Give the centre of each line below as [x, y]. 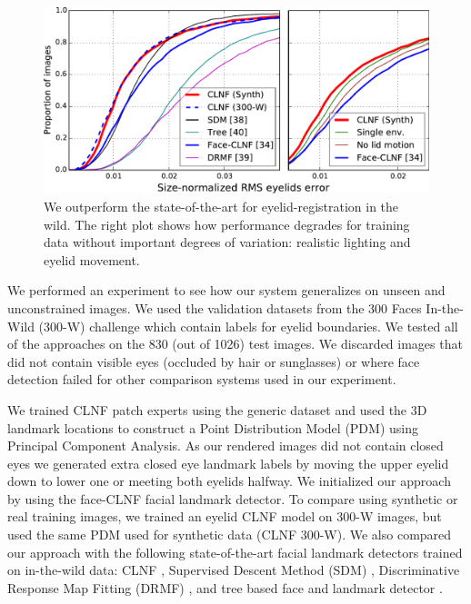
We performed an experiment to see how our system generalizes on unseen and [226, 290]
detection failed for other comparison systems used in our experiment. [202, 379]
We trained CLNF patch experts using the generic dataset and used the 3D [217, 409]
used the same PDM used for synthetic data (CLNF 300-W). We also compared [230, 535]
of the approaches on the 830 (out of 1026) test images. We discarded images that [235, 344]
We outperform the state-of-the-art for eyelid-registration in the [221, 206]
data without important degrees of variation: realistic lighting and [227, 242]
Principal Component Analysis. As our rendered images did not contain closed [225, 446]
